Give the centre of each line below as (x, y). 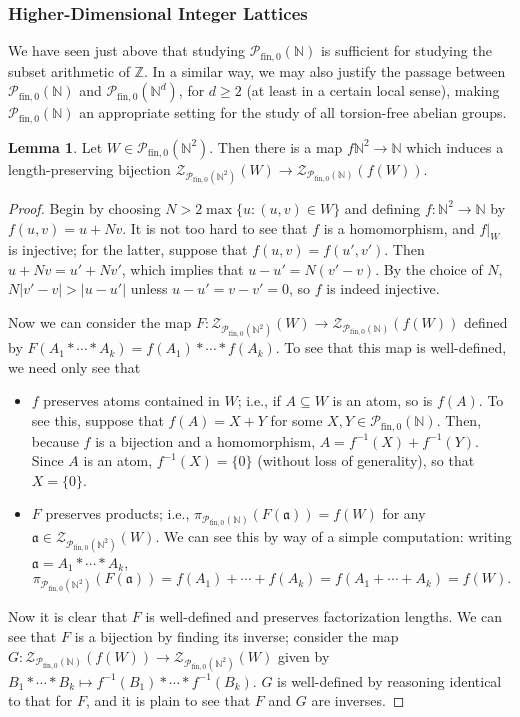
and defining (382, 207)
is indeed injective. (383, 288)
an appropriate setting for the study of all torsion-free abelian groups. (293, 112)
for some (296, 420)
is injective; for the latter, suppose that (128, 249)
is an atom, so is (382, 400)
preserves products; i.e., (117, 513)
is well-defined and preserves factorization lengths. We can (324, 616)
